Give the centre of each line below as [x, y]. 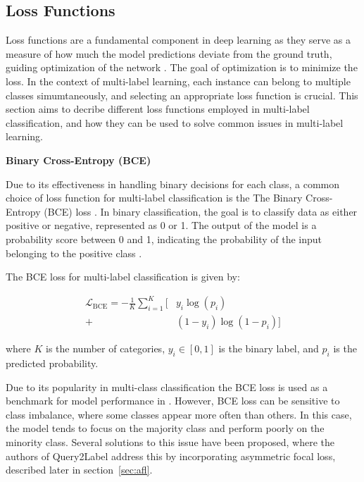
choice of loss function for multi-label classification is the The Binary [154, 198]
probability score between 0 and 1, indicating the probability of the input [164, 239]
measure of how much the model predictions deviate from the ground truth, [169, 53]
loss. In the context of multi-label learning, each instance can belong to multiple [178, 81]
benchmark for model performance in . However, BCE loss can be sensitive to [173, 401]
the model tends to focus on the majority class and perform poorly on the [165, 428]
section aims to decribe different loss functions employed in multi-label [158, 109]
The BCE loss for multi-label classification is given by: [123, 277]
